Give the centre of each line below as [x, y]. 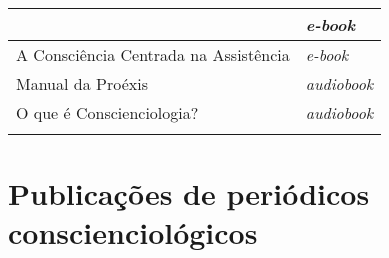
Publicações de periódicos [189, 193]
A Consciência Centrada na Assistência [153, 54]
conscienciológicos [133, 232]
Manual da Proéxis [82, 83]
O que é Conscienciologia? [107, 112]
